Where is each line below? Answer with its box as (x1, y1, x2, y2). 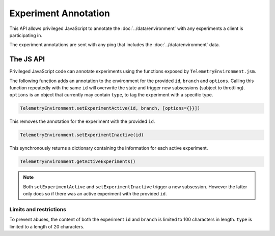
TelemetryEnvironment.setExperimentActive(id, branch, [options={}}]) (20, 106, 201, 111)
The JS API (9, 55, 45, 63)
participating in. (9, 32, 43, 38)
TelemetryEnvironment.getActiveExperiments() (20, 159, 136, 164)
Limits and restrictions (9, 206, 66, 213)
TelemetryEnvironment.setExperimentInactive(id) (20, 132, 144, 138)
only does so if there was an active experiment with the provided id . (23, 191, 167, 197)
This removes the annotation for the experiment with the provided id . (9, 118, 155, 124)
